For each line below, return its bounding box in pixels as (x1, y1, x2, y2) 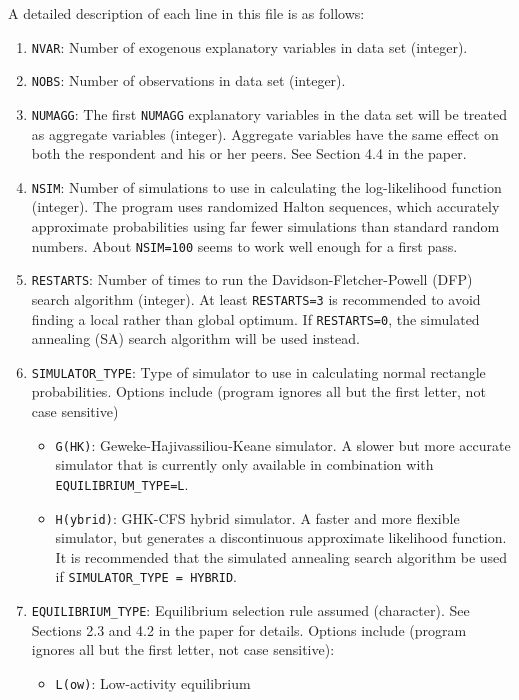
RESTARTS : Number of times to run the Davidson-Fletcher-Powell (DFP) (31, 269, 473, 290)
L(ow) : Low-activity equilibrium (55, 672, 251, 693)
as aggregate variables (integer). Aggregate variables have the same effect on (31, 123, 499, 144)
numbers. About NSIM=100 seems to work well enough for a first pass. (31, 235, 458, 256)
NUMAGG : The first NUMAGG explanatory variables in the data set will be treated (31, 103, 507, 124)
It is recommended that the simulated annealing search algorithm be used (55, 546, 508, 567)
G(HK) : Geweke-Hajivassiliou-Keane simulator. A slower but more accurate (55, 434, 511, 455)
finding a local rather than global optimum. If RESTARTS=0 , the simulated (31, 308, 480, 329)
